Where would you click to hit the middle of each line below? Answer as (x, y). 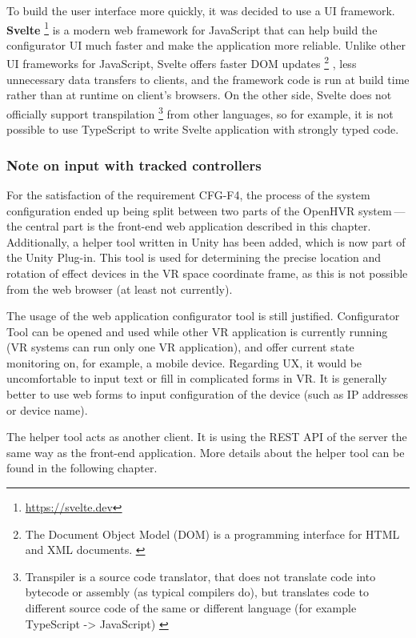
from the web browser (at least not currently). (120, 289)
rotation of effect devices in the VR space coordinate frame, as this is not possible (207, 273)
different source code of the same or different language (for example (191, 608)
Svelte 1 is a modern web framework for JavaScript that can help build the (192, 28)
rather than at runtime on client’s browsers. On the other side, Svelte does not (199, 95)
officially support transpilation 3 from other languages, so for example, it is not (200, 112)
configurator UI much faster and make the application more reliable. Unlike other (206, 44)
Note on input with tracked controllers (134, 165)
